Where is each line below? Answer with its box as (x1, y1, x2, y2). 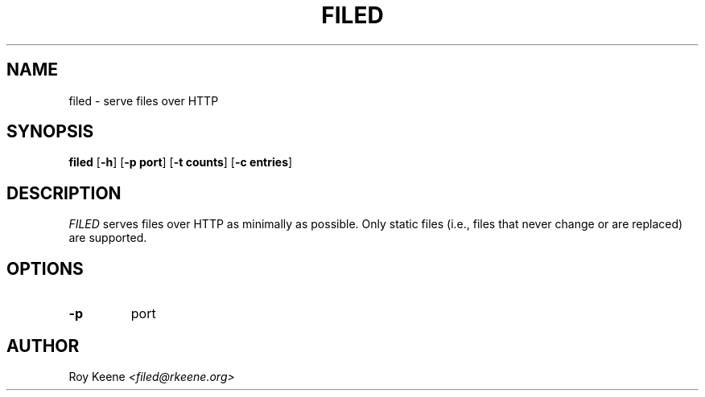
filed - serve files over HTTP (68, 93, 219, 108)
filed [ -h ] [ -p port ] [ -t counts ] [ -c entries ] (68, 155, 293, 170)
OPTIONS (6, 258, 84, 279)
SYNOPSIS (6, 121, 94, 142)
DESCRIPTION (6, 182, 122, 203)
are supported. (68, 231, 147, 245)
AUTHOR (6, 335, 80, 356)
